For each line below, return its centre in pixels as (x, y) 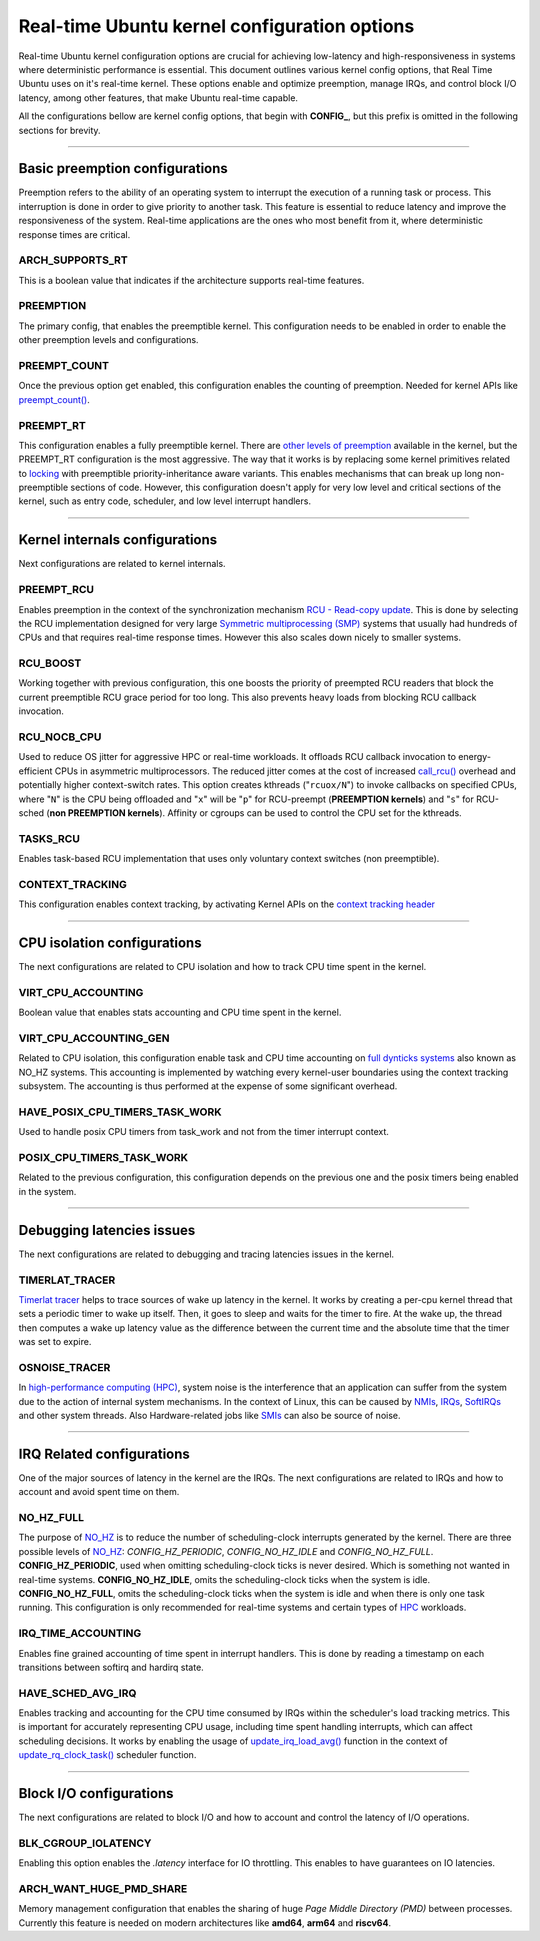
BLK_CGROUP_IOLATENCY (85, 1843)
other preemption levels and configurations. (108, 340)
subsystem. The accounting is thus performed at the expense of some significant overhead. (208, 1086)
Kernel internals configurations (118, 540)
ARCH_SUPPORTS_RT (73, 260)
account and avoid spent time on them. (99, 1492)
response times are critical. (74, 234)
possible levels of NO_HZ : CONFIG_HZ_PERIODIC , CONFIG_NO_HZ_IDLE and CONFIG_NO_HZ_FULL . (226, 1551)
